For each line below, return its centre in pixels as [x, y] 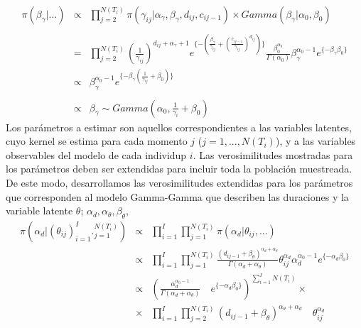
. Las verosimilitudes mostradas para [273, 154]
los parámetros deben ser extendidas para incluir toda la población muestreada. [179, 169]
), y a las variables [316, 141]
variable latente [39, 211]
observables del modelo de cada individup [96, 154]
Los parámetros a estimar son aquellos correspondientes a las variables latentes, [179, 127]
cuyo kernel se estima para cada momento [97, 141]
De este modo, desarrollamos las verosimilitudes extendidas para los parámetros [179, 182]
